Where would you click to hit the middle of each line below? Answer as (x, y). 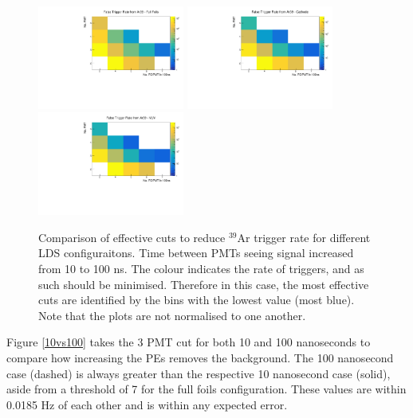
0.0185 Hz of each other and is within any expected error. (147, 404)
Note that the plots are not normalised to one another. (172, 315)
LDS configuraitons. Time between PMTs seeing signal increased (196, 253)
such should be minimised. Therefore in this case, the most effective (204, 284)
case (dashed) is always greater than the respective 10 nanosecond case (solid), (199, 373)
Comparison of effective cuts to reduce (132, 237)
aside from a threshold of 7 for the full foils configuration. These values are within (206, 389)
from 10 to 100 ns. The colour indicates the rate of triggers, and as (201, 269)
